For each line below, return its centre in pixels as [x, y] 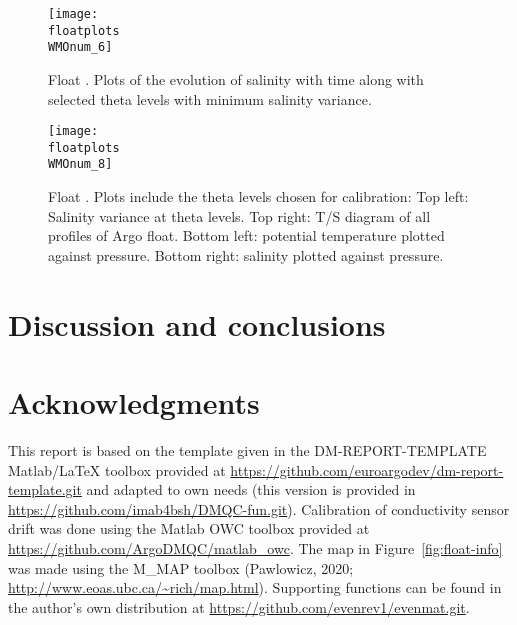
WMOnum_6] [80, 47]
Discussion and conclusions [197, 323]
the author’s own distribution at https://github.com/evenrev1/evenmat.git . [239, 606]
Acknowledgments [134, 402]
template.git [45, 489]
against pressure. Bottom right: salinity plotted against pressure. [246, 254]
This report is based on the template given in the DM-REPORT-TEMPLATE [247, 450]
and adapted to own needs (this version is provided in [251, 489]
